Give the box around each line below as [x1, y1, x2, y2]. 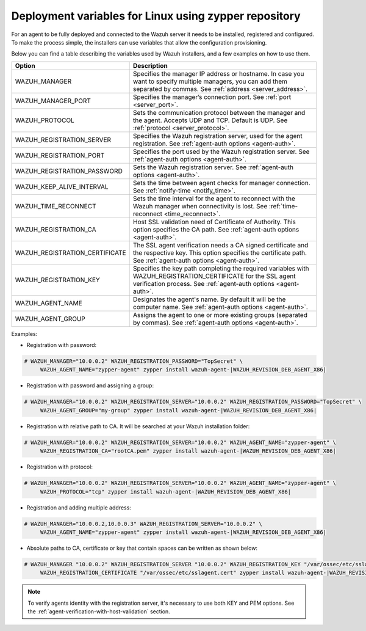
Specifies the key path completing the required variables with [132, 264, 309, 272]
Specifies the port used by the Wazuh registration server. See [132, 147, 310, 156]
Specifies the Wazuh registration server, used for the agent [132, 131, 303, 140]
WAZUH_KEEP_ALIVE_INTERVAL [15, 182, 109, 191]
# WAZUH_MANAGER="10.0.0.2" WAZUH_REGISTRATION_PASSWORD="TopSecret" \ [24, 358, 243, 365]
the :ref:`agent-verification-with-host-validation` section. [27, 608, 170, 615]
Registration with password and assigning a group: [26, 382, 154, 389]
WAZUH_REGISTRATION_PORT [15, 151, 105, 159]
